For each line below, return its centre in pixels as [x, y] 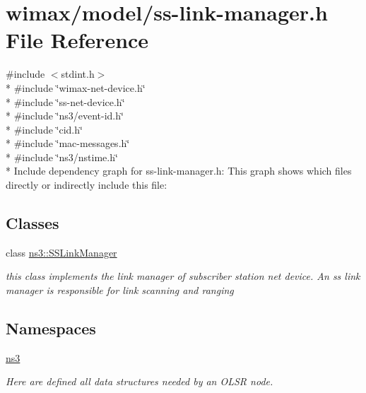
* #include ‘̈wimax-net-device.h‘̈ [76, 87]
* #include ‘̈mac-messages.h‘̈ [68, 143]
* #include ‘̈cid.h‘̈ [44, 129]
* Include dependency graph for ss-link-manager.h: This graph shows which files [179, 171]
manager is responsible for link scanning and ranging [120, 290]
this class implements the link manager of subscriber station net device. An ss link [183, 276]
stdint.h [78, 74]
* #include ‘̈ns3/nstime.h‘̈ [62, 157]
